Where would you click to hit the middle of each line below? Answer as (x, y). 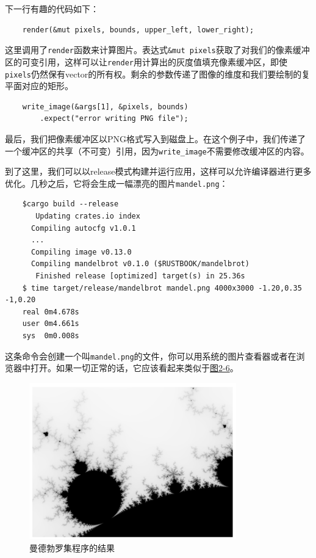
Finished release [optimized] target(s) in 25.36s (140, 276)
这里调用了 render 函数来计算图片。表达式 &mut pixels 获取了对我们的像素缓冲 (157, 50)
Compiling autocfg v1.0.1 (83, 228)
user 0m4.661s (51, 324)
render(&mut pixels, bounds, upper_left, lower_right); (138, 30)
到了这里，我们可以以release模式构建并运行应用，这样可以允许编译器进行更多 (158, 171)
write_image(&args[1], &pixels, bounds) (105, 107)
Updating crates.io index (88, 216)
